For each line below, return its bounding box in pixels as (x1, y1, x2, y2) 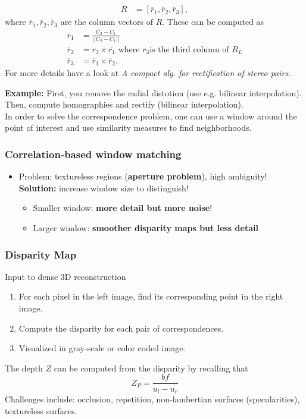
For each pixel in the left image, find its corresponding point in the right (18, 290, 283, 303)
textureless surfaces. (5, 404, 77, 417)
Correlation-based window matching (5, 146, 182, 161)
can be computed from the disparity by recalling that (54, 361, 248, 374)
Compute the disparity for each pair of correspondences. (18, 322, 224, 334)
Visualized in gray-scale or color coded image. (18, 342, 186, 354)
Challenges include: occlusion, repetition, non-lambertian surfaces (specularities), (5, 392, 300, 405)
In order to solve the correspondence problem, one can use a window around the (5, 109, 297, 122)
